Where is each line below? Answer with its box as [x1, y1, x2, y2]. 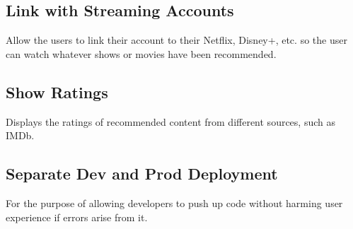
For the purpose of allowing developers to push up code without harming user [6, 195, 343, 210]
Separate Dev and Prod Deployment [6, 163, 278, 184]
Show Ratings [6, 81, 108, 102]
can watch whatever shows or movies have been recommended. [6, 46, 277, 61]
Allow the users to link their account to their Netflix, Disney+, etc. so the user [6, 33, 347, 47]
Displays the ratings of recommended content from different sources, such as [6, 114, 335, 129]
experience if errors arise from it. [6, 209, 148, 224]
